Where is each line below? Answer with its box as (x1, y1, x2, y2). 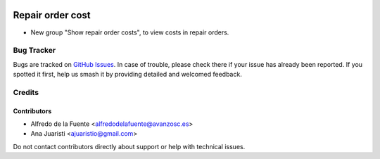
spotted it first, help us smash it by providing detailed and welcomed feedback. (13, 70, 242, 79)
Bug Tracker (13, 46, 56, 56)
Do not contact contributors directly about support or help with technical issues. (13, 142, 246, 151)
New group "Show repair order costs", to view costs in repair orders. (30, 28, 229, 37)
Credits (13, 87, 39, 97)
